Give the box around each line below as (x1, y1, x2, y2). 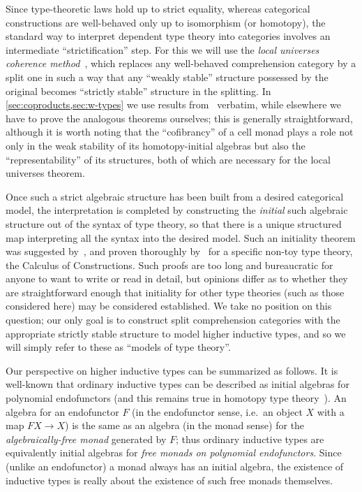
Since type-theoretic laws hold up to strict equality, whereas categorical (6, 1, 310, 15)
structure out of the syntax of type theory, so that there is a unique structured (6, 216, 342, 231)
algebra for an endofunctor (6, 404, 119, 419)
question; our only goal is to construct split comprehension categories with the (6, 312, 340, 327)
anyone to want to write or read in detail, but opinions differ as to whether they (6, 271, 348, 286)
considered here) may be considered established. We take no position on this (6, 298, 332, 313)
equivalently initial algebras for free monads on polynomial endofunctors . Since (6, 445, 342, 460)
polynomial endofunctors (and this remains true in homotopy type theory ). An (6, 391, 347, 405)
